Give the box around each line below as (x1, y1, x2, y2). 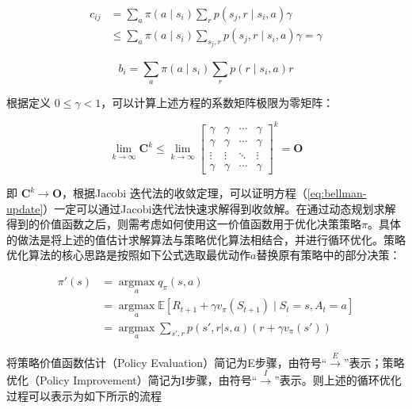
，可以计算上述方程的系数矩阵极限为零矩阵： (101, 94, 334, 110)
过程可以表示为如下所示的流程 (6, 387, 162, 403)
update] (6, 200, 44, 216)
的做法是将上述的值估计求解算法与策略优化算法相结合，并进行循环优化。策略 (6, 231, 406, 247)
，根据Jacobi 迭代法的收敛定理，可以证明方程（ (62, 185, 307, 201)
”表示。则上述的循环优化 (274, 372, 402, 388)
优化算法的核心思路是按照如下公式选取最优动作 (6, 247, 250, 263)
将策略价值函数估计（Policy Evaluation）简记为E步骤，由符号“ (6, 354, 327, 370)
